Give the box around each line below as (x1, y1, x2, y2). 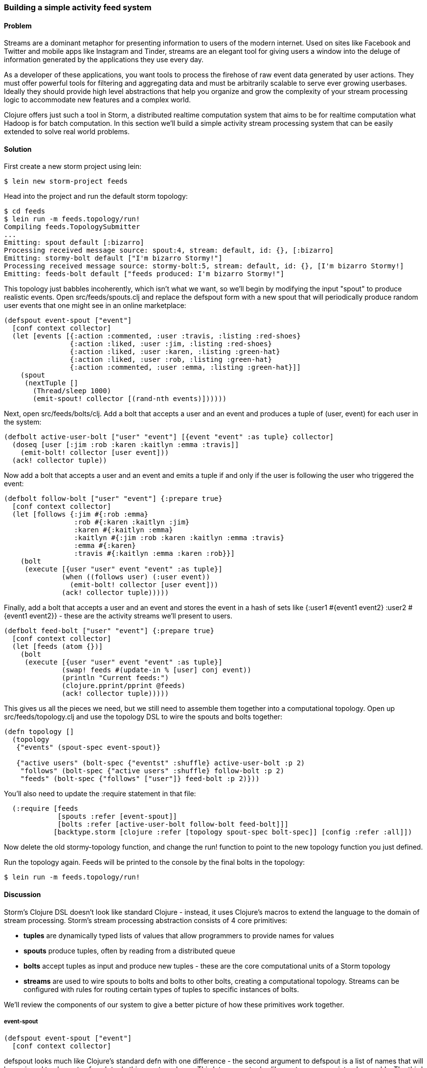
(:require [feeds (12, 805, 78, 813)
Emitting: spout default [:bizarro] (4, 238, 144, 247)
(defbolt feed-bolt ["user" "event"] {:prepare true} (4, 627, 214, 635)
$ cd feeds (4, 207, 45, 215)
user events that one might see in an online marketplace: (4, 301, 186, 310)
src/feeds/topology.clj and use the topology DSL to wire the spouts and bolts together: (4, 712, 283, 721)
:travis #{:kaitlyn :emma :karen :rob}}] (74, 549, 235, 558)
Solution (4, 144, 32, 153)
